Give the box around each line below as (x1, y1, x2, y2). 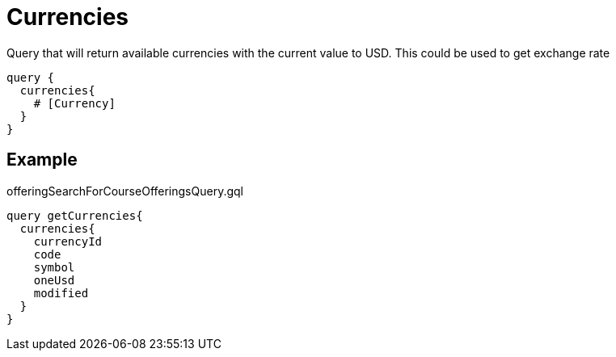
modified (33, 286, 89, 300)
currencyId (33, 234, 103, 248)
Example (6, 149, 78, 170)
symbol (33, 260, 75, 274)
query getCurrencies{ (6, 208, 143, 222)
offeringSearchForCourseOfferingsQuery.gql (6, 183, 243, 198)
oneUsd (33, 273, 75, 287)
